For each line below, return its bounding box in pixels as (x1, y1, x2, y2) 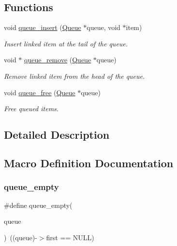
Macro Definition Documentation (4, 155, 174, 170)
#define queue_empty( (4, 200, 73, 210)
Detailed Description (4, 127, 110, 142)
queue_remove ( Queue (24, 55, 91, 65)
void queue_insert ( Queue (4, 22, 81, 32)
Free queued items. (4, 103, 59, 114)
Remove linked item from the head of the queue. (4, 71, 145, 81)
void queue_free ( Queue (4, 87, 75, 97)
